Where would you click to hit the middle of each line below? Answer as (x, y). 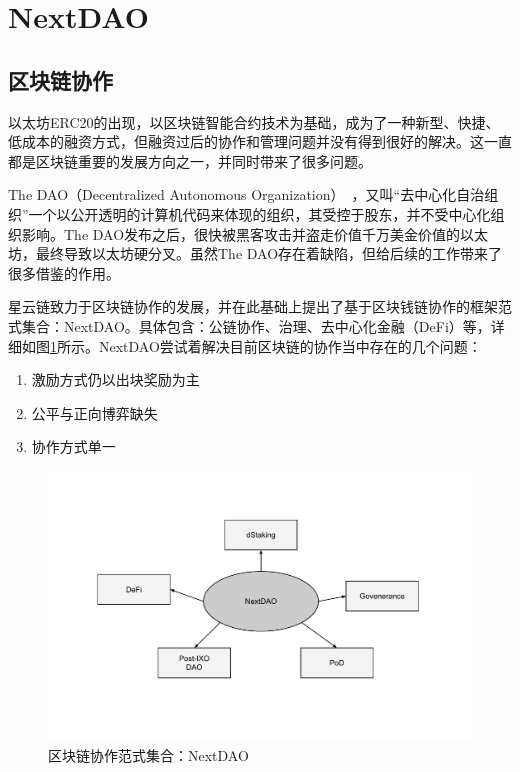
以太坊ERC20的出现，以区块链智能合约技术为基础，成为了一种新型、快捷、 (254, 121)
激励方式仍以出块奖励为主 (115, 379)
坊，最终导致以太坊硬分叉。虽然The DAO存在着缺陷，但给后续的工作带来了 (255, 253)
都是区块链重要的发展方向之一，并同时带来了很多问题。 (190, 160)
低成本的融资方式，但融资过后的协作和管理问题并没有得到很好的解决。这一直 (260, 141)
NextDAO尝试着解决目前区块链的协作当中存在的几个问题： (290, 345)
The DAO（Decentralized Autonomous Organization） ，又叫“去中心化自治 (246, 194)
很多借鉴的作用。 (64, 272)
